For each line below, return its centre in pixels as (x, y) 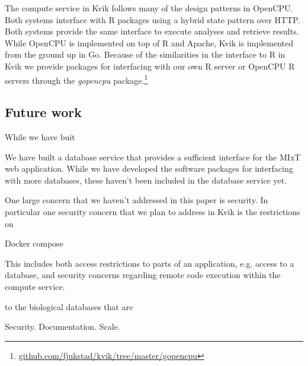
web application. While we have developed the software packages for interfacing (149, 168)
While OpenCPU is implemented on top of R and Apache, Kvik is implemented (149, 42)
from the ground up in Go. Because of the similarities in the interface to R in (145, 54)
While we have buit (40, 137)
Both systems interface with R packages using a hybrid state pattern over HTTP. (153, 19)
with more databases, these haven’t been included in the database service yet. (146, 180)
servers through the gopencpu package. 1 (76, 79)
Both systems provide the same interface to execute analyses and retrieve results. (152, 31)
